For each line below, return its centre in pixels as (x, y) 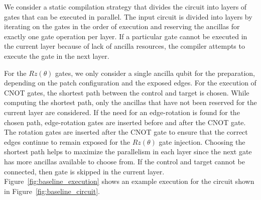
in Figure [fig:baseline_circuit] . (52, 191)
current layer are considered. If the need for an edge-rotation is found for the (122, 112)
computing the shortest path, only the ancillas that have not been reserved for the (130, 102)
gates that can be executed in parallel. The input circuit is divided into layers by (128, 16)
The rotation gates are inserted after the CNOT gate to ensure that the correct (126, 132)
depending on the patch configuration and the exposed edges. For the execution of (130, 83)
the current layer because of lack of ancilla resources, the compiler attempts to (124, 46)
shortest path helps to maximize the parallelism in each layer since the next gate (128, 152)
